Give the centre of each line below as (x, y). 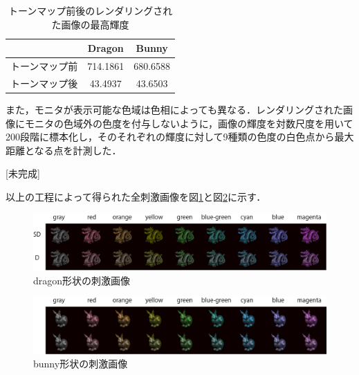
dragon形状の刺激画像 (82, 280)
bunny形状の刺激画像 (81, 364)
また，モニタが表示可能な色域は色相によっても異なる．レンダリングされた (174, 109)
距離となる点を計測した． (64, 150)
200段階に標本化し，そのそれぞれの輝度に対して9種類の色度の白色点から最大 (180, 137)
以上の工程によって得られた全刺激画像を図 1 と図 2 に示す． (136, 196)
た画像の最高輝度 (90, 24)
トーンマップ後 (44, 83)
